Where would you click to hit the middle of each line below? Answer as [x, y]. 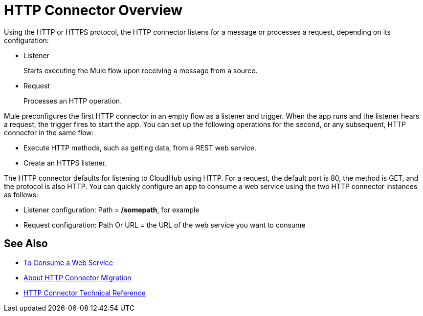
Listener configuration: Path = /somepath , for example [111, 210]
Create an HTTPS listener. [65, 163]
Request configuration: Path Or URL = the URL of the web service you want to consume [165, 225]
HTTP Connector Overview [93, 10]
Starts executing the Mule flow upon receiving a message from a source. [141, 70]
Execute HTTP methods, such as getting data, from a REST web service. [140, 147]
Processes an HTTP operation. [73, 101]
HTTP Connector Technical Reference [85, 293]
